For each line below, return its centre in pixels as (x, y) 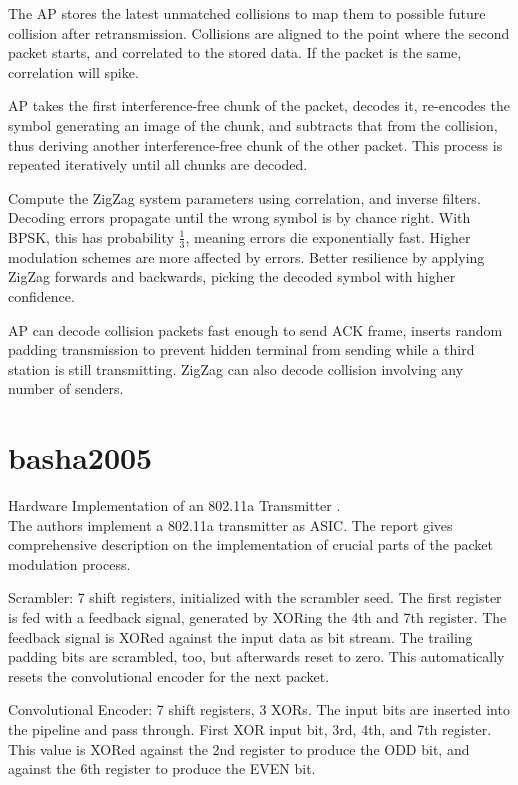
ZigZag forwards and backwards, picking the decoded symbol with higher (232, 276)
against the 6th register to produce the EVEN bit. (162, 768)
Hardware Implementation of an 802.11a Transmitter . (174, 505)
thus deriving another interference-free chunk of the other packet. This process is (255, 144)
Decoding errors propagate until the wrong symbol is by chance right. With (239, 217)
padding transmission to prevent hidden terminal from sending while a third (241, 349)
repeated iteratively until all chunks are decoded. (158, 164)
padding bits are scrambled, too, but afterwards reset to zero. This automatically (256, 656)
